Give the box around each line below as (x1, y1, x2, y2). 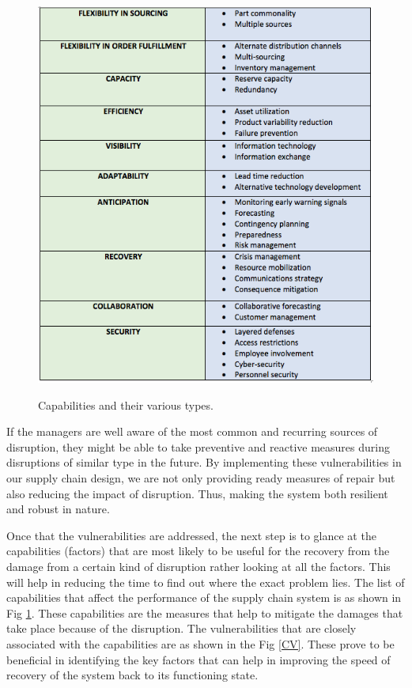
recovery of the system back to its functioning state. (6, 667, 259, 683)
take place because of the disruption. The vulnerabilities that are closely (6, 620, 357, 637)
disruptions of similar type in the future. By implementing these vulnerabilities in (6, 454, 402, 471)
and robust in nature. (6, 501, 110, 517)
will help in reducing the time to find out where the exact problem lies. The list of (6, 573, 405, 590)
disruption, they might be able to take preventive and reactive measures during (6, 438, 390, 455)
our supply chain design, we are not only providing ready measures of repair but (6, 470, 395, 486)
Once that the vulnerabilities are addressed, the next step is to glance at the (6, 527, 376, 543)
